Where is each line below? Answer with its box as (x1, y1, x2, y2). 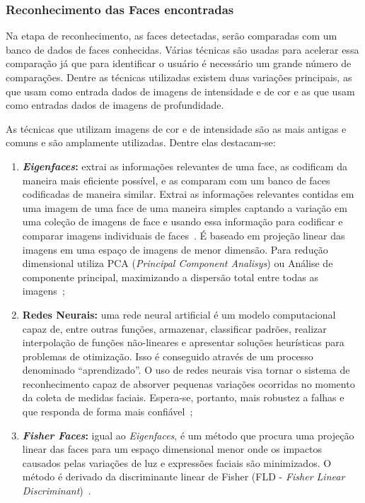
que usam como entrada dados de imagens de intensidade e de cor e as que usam (6, 83, 355, 98)
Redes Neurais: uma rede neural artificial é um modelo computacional (22, 307, 336, 321)
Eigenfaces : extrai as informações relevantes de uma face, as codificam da (22, 158, 347, 173)
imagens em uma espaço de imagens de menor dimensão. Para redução (22, 242, 328, 256)
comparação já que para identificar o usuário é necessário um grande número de (6, 56, 352, 71)
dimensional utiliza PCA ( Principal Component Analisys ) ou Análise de (22, 256, 333, 271)
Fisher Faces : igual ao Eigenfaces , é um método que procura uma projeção (22, 427, 354, 442)
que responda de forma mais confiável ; (22, 404, 193, 419)
